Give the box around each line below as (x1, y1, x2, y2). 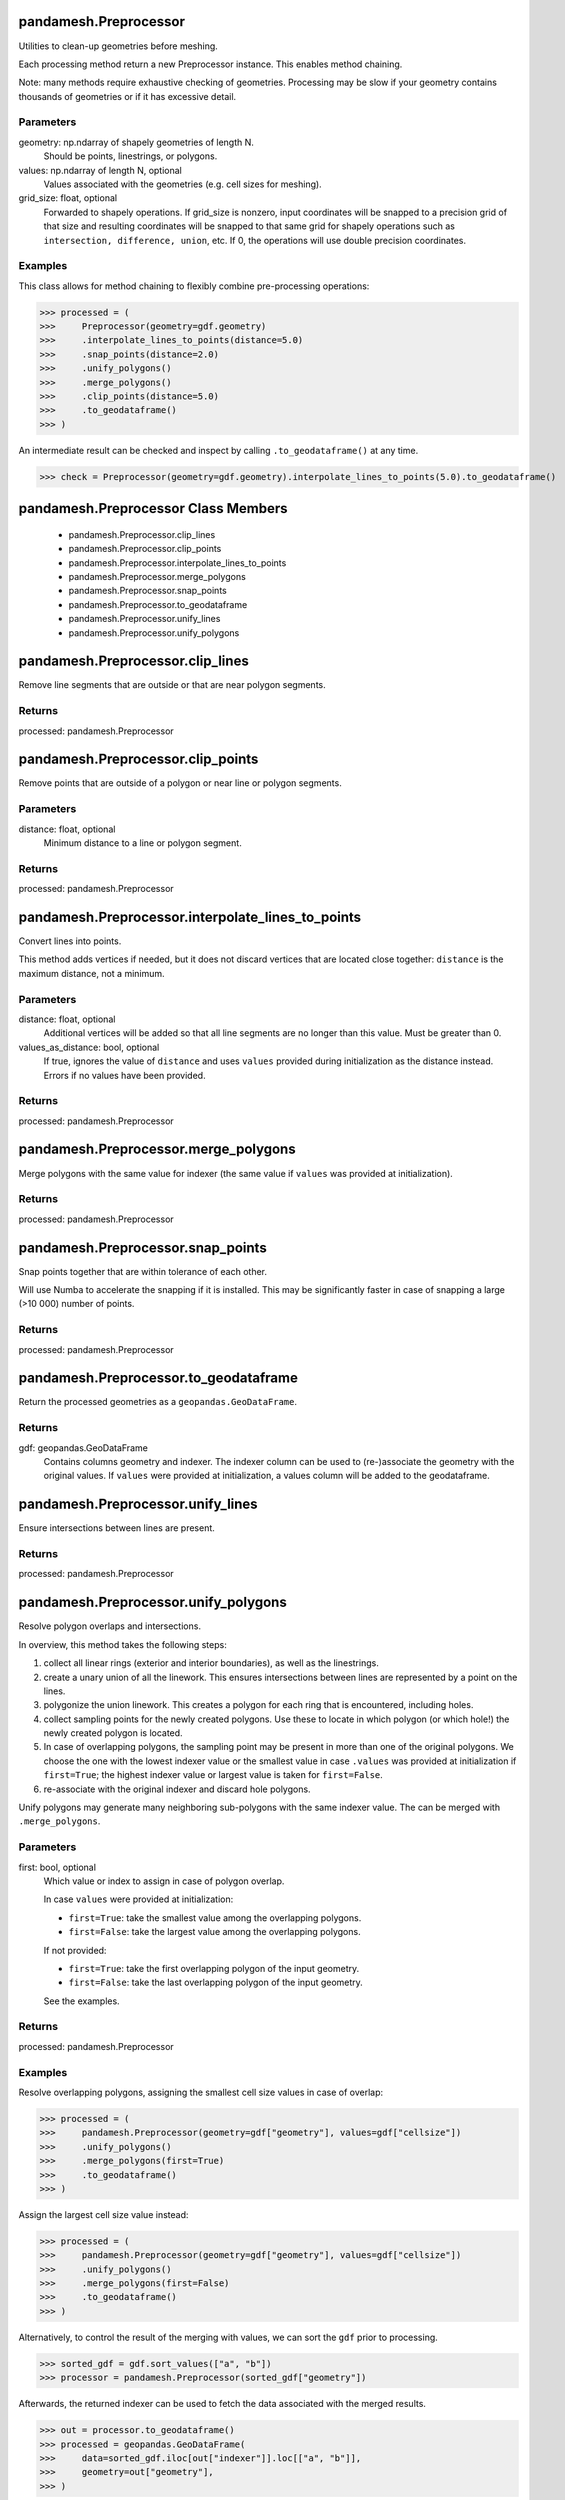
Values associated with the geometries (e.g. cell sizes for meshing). (43, 178, 322, 190)
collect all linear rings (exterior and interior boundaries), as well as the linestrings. (43, 1657, 379, 1669)
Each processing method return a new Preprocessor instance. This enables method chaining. (18, 58, 403, 70)
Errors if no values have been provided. (43, 1069, 206, 1081)
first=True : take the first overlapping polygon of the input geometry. (68, 1962, 360, 1974)
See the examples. (43, 1995, 120, 2007)
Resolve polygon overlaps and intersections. (18, 1620, 202, 1632)
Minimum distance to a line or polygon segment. (43, 837, 242, 849)
